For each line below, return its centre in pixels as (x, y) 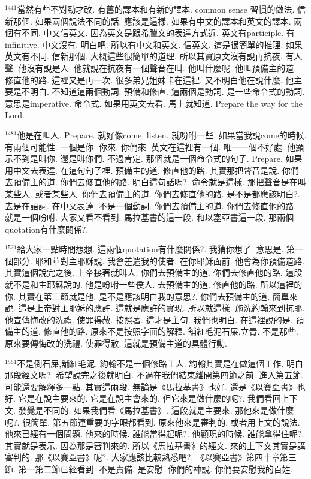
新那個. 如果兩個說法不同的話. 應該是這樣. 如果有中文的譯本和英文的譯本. (148, 21)
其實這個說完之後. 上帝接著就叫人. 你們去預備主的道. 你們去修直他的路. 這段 (154, 272)
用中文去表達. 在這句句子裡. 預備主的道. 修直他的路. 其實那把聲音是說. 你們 (152, 170)
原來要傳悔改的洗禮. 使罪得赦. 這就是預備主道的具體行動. (116, 343)
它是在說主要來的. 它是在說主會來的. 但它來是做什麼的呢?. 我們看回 (150, 398)
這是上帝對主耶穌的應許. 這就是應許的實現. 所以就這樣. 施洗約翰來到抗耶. (161, 308)
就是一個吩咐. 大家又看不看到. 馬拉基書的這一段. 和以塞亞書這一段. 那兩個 (150, 217)
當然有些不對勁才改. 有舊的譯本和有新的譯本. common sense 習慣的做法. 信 (161, 9)
